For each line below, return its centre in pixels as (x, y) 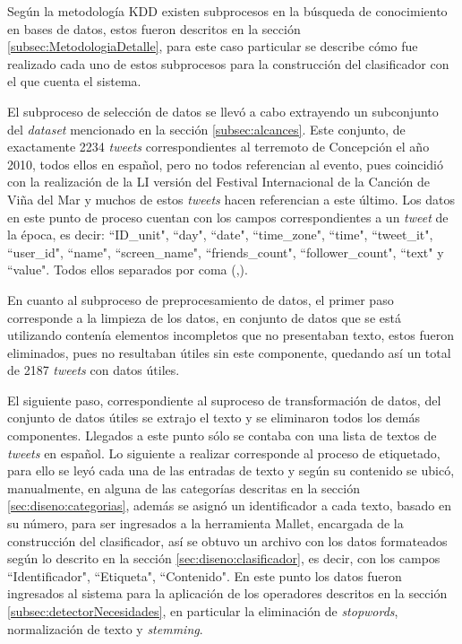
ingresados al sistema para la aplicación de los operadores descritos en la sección (227, 593)
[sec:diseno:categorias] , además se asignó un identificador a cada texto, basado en (230, 505)
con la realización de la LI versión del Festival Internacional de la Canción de (218, 182)
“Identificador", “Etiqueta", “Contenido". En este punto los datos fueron (205, 575)
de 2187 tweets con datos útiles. (94, 370)
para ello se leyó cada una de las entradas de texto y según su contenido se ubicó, (231, 470)
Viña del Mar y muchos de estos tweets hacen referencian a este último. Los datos (231, 199)
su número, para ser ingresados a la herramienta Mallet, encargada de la (205, 523)
